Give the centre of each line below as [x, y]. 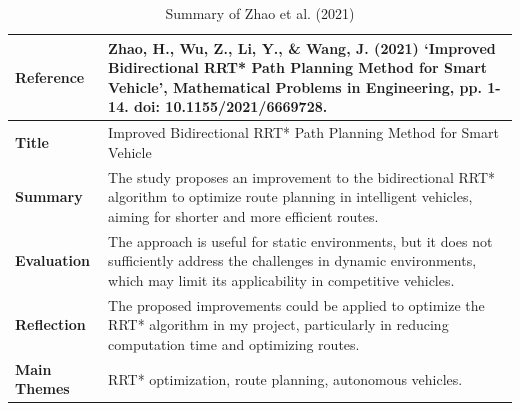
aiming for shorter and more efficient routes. [243, 215]
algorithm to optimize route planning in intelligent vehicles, [290, 196]
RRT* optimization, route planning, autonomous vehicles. [285, 378]
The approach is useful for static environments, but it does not [300, 240]
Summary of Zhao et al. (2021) [260, 13]
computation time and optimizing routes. [234, 343]
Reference [50, 76]
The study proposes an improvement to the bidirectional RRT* [302, 176]
